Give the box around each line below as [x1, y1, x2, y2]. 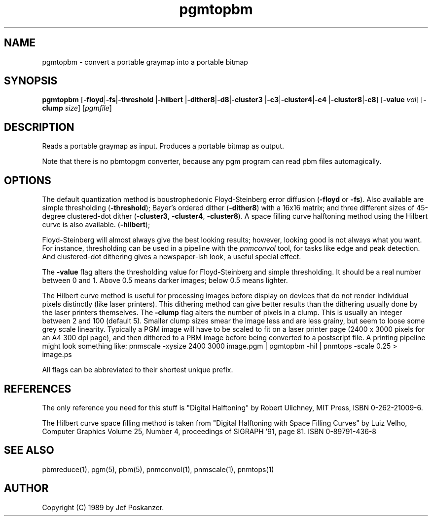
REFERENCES [4, 382, 72, 395]
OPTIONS [4, 174, 51, 187]
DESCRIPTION [4, 120, 74, 133]
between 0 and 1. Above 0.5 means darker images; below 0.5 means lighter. [42, 276, 288, 285]
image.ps [42, 350, 72, 359]
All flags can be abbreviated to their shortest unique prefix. [42, 365, 233, 374]
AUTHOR [4, 482, 49, 495]
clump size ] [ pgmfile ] [42, 104, 112, 113]
